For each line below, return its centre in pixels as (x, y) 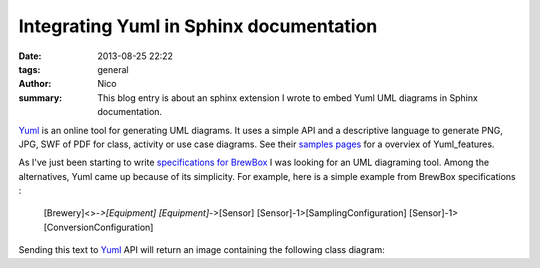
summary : (40, 97)
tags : (29, 69)
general (113, 69)
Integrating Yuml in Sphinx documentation (198, 26)
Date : (30, 56)
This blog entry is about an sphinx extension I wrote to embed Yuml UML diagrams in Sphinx (288, 97)
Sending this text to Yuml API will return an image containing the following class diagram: (201, 250)
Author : (35, 84)
